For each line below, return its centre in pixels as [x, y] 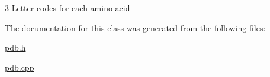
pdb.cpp [20, 67]
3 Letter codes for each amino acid [67, 8]
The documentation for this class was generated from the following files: [135, 27]
